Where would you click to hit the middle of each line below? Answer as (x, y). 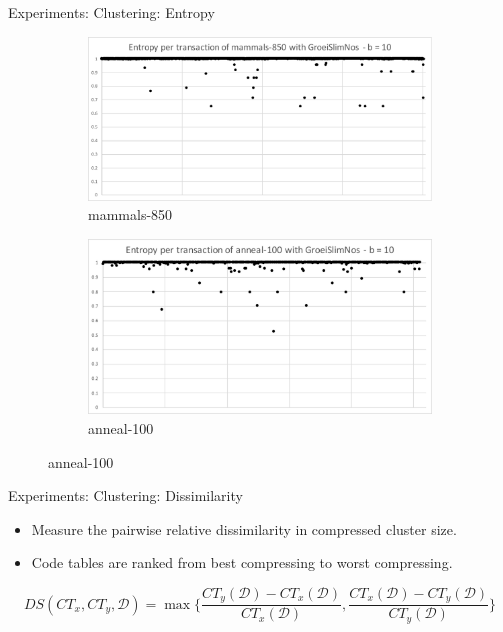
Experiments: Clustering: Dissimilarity (125, 495)
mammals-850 (130, 214)
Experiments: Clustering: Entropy (111, 12)
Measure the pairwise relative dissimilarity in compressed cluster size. (244, 528)
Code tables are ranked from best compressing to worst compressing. (242, 562)
